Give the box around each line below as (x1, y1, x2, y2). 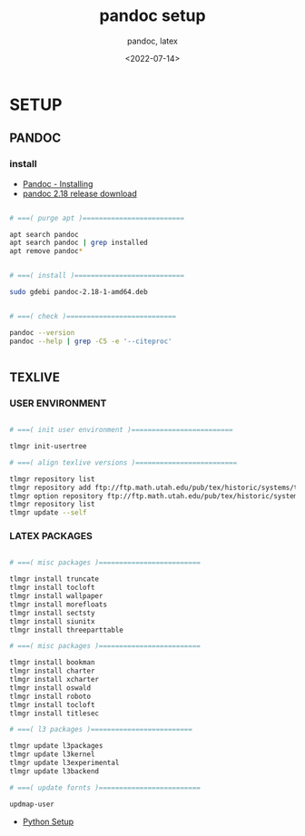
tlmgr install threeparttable (9, 625, 124, 634)
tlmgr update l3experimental (9, 759, 120, 768)
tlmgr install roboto (9, 692, 92, 701)
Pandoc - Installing (22, 178, 93, 189)
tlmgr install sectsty (9, 608, 95, 617)
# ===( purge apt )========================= (9, 213, 184, 222)
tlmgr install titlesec (9, 709, 100, 718)
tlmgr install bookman (9, 658, 95, 667)
